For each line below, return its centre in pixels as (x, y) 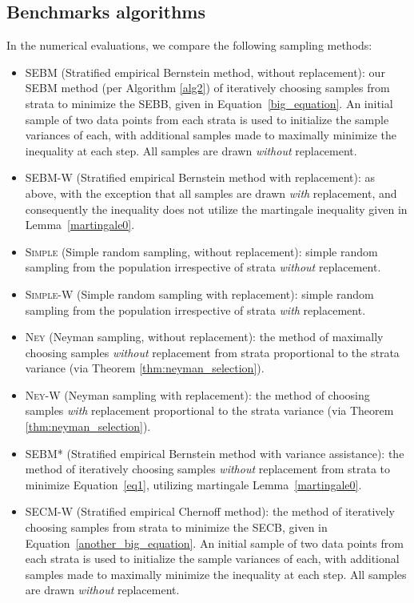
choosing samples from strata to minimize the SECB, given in (176, 527)
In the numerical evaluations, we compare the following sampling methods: (189, 45)
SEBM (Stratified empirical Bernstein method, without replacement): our (205, 72)
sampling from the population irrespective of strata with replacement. (195, 310)
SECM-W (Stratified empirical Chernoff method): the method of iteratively (210, 511)
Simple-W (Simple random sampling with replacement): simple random (199, 293)
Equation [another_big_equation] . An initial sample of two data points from (214, 543)
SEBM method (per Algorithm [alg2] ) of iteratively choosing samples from (207, 88)
